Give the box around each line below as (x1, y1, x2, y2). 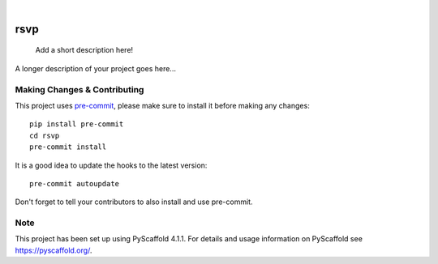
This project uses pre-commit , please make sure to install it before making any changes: (15, 100, 310, 110)
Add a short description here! (35, 45, 134, 55)
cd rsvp (29, 130, 60, 140)
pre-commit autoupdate (29, 179, 120, 188)
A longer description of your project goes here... (15, 63, 176, 73)
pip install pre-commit (29, 120, 124, 129)
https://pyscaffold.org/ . (15, 245, 92, 255)
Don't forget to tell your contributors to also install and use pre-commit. (15, 197, 253, 207)
